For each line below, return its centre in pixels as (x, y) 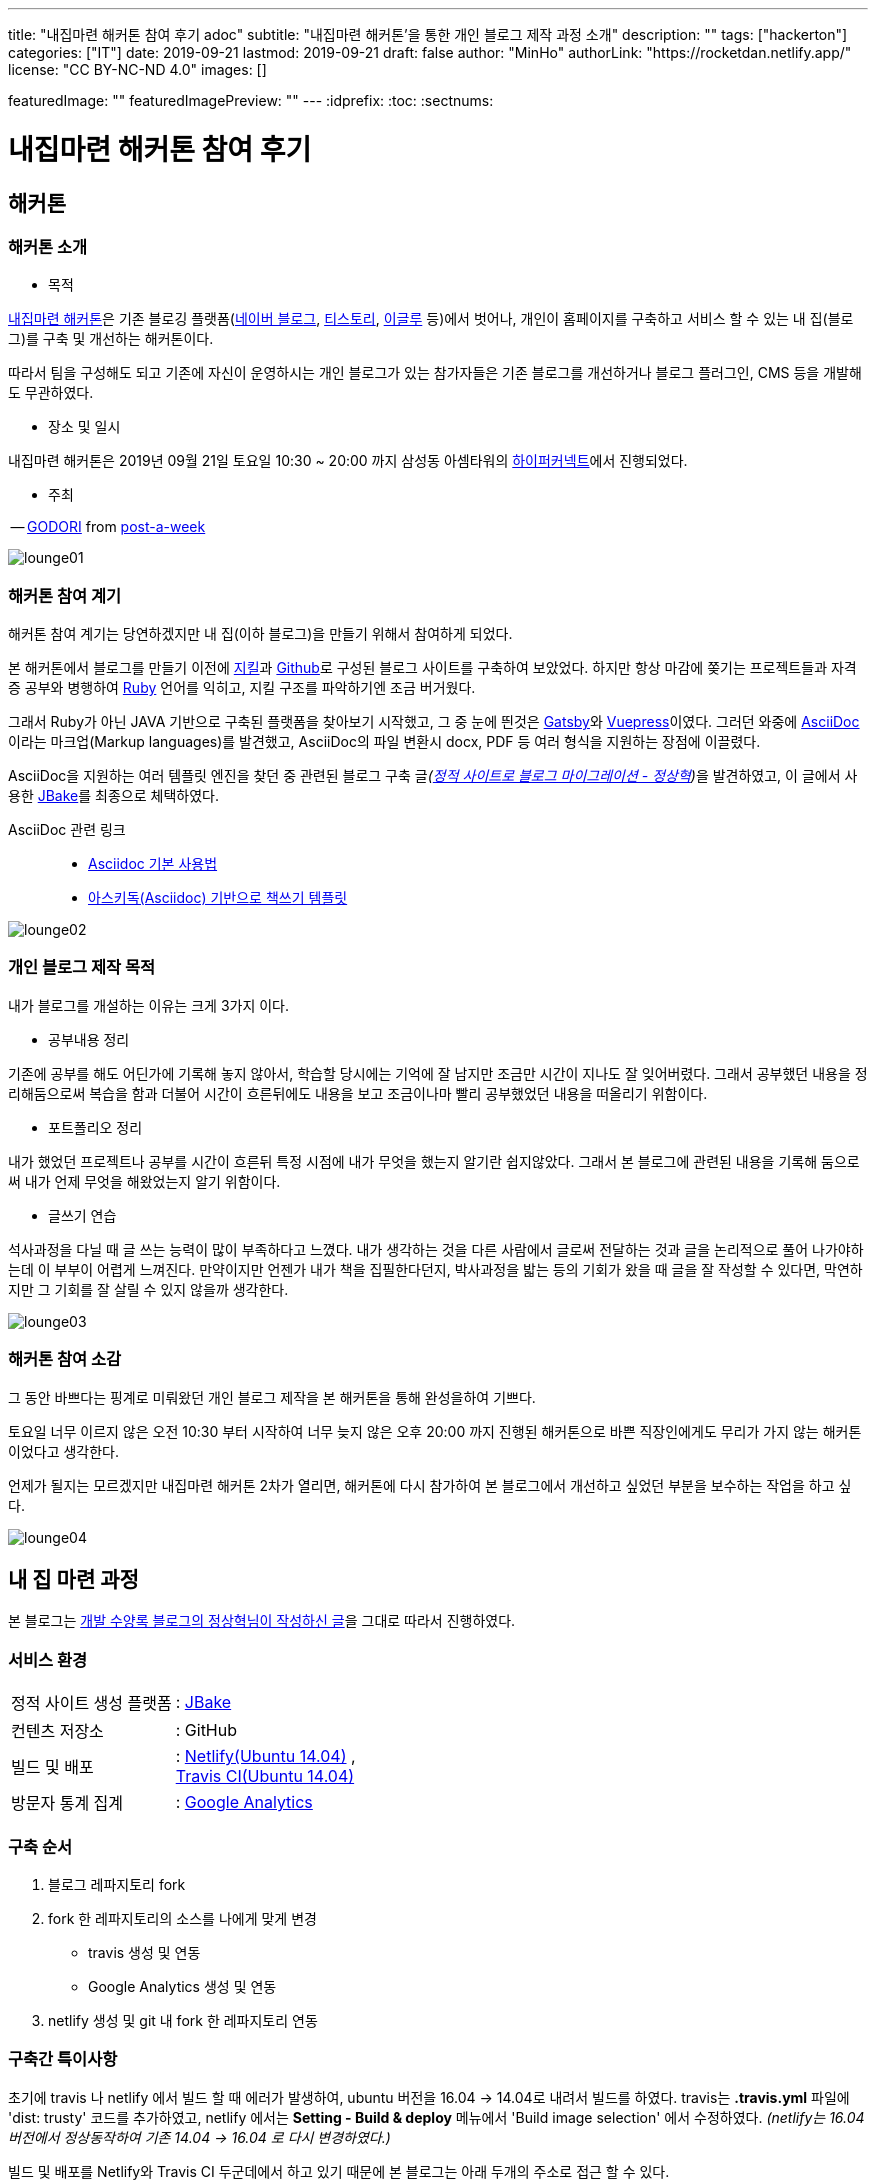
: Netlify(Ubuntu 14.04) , (265, 1756)
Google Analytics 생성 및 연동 (182, 1986)
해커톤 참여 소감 (65, 1359)
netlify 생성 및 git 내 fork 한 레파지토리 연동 (183, 2020)
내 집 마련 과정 (73, 1579)
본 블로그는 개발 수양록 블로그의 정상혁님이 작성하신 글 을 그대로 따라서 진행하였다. (262, 1621)
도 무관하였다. (51, 393)
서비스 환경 (48, 1659)
